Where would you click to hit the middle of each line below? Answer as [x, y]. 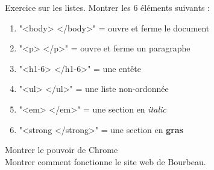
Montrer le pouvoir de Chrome [61, 150]
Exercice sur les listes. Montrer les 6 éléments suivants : [108, 7]
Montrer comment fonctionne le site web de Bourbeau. [105, 161]
